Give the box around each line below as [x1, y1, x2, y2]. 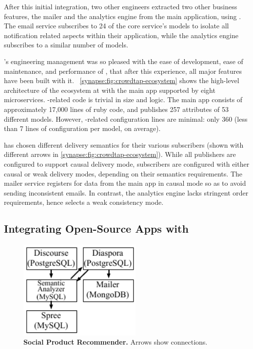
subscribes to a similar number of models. [4, 40, 128, 50]
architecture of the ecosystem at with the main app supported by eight [4, 85, 215, 95]
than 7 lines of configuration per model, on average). [4, 123, 161, 133]
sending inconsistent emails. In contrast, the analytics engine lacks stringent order [4, 187, 249, 197]
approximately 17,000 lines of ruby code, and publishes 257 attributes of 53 [4, 104, 229, 114]
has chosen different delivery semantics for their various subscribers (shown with [4, 139, 244, 150]
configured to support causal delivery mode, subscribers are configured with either [4, 158, 250, 169]
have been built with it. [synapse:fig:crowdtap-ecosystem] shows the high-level [4, 75, 239, 86]
